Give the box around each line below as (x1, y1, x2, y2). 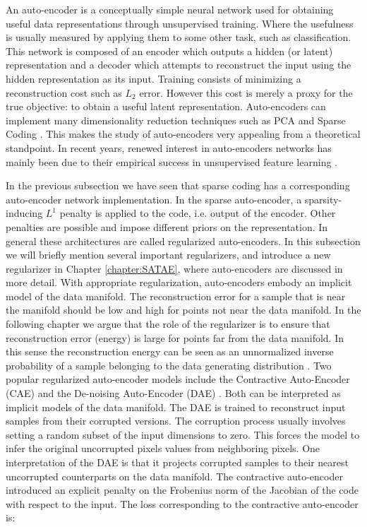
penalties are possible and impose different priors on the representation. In (6, 219, 328, 234)
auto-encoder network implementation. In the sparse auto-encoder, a (6, 191, 302, 206)
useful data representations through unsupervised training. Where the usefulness (6, 16, 354, 30)
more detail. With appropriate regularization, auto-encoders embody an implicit (6, 275, 352, 290)
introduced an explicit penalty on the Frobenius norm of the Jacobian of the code (6, 482, 359, 497)
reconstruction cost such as (6, 85, 122, 100)
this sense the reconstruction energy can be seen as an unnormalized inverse (6, 344, 334, 359)
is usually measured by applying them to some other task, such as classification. (6, 30, 351, 45)
